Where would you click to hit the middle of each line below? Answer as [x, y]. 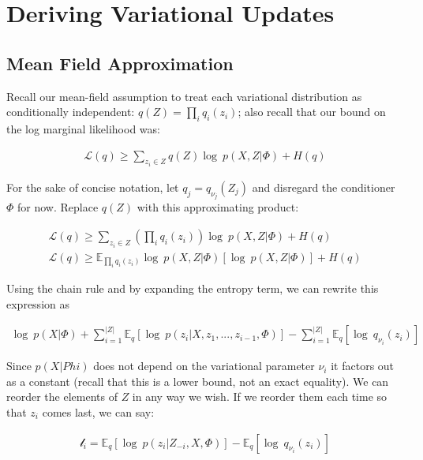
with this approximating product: [218, 207]
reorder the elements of [62, 396]
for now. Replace [58, 207]
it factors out [363, 366]
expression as [38, 303]
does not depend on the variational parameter [204, 366]
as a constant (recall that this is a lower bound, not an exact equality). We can [198, 381]
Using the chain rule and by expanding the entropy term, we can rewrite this [193, 288]
